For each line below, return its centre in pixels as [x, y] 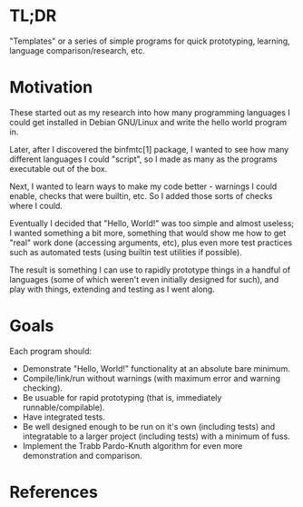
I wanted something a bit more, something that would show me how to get [148, 233]
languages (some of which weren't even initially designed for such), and [144, 279]
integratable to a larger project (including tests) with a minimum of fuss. [156, 436]
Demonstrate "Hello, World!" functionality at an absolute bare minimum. [156, 368]
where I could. [36, 205]
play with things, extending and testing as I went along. [112, 289]
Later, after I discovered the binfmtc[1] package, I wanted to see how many [149, 149]
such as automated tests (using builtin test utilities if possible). [126, 252]
